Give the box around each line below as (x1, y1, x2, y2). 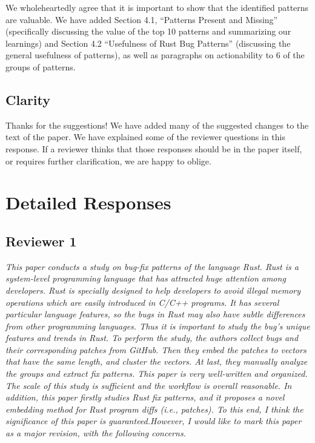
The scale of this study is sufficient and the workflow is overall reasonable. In (5, 379, 292, 391)
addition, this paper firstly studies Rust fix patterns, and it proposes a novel (5, 391, 285, 404)
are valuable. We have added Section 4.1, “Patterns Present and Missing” (5, 13, 278, 25)
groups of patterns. (5, 60, 76, 73)
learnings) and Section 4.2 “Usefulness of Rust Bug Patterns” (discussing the (5, 36, 291, 49)
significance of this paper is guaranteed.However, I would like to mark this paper (5, 414, 302, 427)
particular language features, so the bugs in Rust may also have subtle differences (5, 308, 305, 320)
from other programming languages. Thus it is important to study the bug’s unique (5, 319, 310, 332)
